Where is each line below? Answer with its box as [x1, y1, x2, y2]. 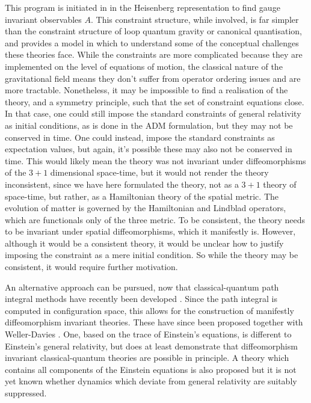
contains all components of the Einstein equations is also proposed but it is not [5, 363, 297, 375]
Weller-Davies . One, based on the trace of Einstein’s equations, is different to [5, 328, 292, 340]
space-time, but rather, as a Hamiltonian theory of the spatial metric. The [5, 189, 279, 202]
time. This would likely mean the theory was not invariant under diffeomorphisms [5, 154, 306, 167]
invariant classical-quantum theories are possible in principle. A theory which [5, 351, 289, 364]
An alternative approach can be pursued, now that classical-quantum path [5, 280, 279, 293]
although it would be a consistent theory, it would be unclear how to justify [5, 236, 284, 249]
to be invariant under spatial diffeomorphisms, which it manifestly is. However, [5, 225, 296, 238]
